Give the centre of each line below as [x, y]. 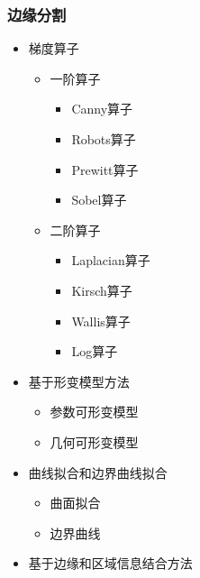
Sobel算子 [99, 200]
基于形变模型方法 [79, 381]
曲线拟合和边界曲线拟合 [98, 472]
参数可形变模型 [94, 412]
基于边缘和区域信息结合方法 [110, 563]
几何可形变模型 [94, 441]
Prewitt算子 [105, 169]
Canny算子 [102, 109]
